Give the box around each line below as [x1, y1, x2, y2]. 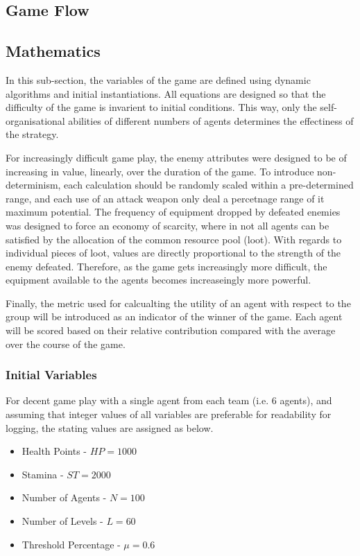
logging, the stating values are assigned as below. [6, 420, 214, 435]
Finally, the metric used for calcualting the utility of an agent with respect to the [6, 295, 351, 310]
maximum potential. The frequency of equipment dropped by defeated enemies [6, 205, 341, 219]
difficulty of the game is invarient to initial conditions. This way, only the [6, 100, 317, 114]
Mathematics [6, 40, 101, 62]
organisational [6, 113, 65, 128]
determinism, [6, 177, 61, 192]
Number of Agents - [22, 490, 107, 505]
